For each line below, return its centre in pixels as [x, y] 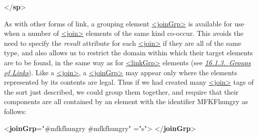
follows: [15, 111]
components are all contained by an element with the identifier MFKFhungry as [126, 101]
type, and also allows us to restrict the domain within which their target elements [129, 53]
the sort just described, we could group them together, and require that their [121, 91]
